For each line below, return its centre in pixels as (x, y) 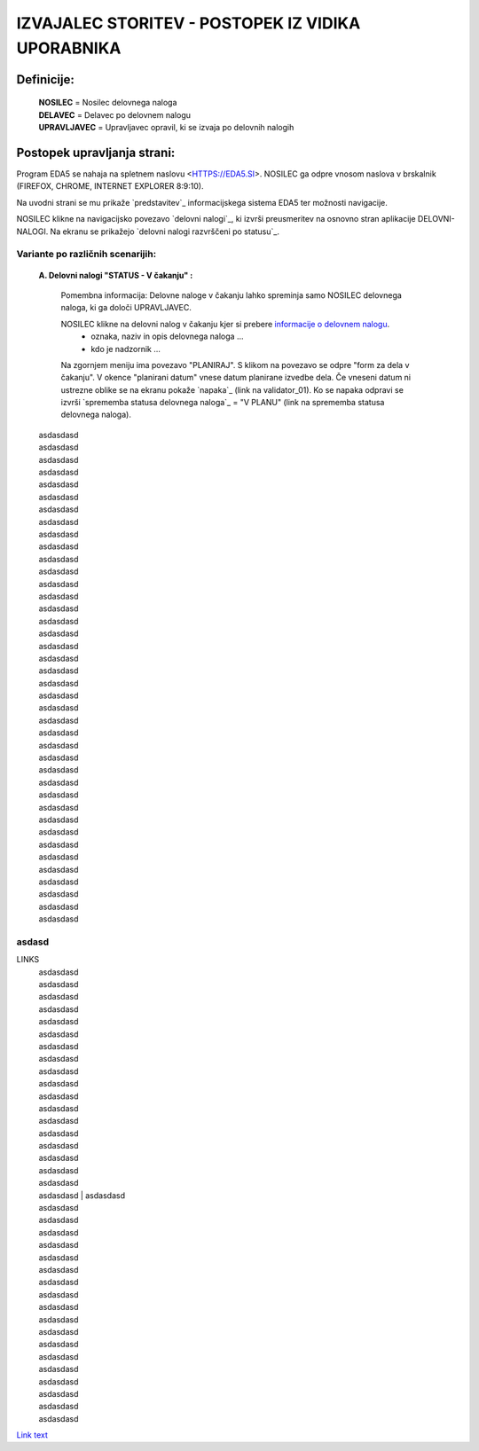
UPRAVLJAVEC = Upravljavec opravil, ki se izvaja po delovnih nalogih (166, 128)
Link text (32, 1435)
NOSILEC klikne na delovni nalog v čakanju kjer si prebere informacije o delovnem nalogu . (225, 324)
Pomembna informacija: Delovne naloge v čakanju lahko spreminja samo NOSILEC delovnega (232, 295)
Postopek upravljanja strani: (96, 152)
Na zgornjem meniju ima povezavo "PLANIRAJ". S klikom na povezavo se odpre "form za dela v (235, 365)
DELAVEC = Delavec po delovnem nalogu (114, 114)
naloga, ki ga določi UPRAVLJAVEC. (126, 308)
